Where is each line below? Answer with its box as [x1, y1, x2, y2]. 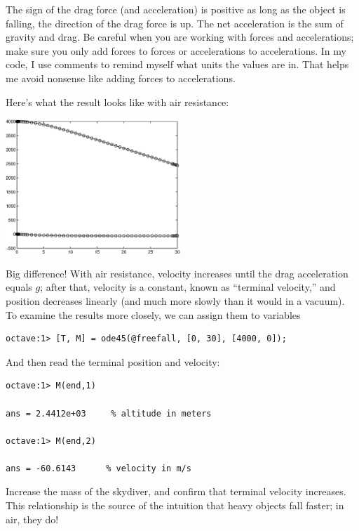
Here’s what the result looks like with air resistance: [6, 94, 229, 109]
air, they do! [6, 511, 59, 526]
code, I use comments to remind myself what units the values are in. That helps [6, 57, 349, 72]
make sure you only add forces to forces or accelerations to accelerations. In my [6, 43, 346, 58]
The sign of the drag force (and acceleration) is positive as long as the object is [6, 2, 346, 16]
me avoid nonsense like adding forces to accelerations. [6, 70, 236, 85]
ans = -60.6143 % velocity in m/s [6, 463, 191, 473]
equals [6, 280, 32, 294]
